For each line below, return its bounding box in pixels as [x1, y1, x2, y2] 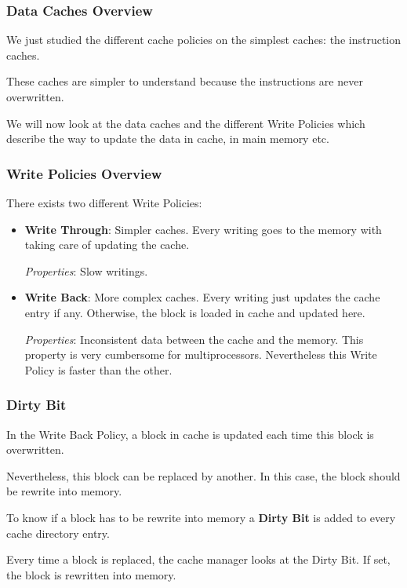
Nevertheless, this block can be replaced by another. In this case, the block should [6, 467, 401, 484]
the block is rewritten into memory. [6, 566, 176, 583]
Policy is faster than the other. [24, 361, 173, 378]
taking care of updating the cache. [24, 236, 190, 253]
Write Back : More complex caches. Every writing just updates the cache [24, 289, 380, 305]
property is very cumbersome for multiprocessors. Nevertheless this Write [24, 346, 377, 363]
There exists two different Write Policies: [6, 195, 202, 210]
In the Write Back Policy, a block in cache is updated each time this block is [6, 425, 374, 442]
